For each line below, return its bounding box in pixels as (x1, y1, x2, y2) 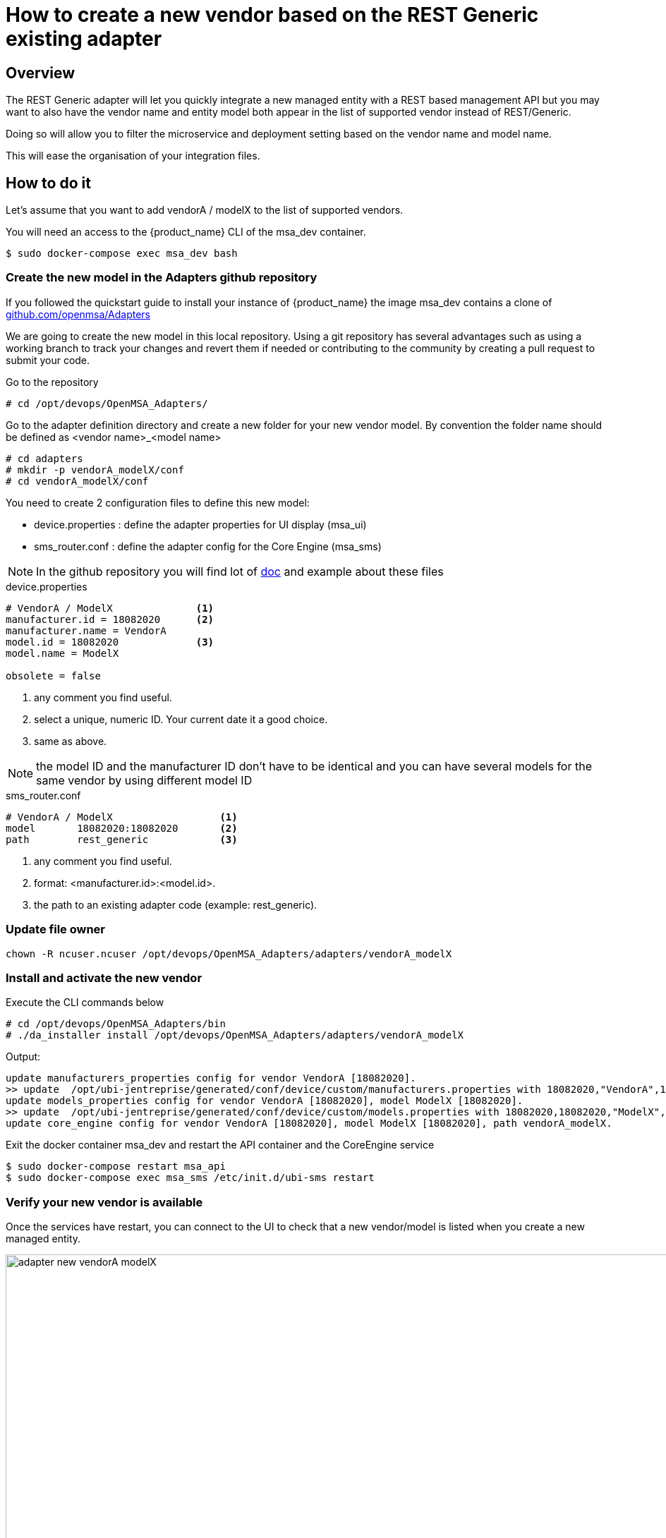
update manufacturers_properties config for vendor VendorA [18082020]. (6, 1072, 416, 1084)
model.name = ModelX (6, 647, 119, 659)
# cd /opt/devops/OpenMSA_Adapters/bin (6, 1018, 226, 1030)
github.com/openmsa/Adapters (6, 308, 150, 320)
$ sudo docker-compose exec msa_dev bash (6, 248, 238, 260)
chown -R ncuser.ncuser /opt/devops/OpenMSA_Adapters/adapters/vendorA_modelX (6, 947, 452, 959)
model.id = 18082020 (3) (6, 636, 214, 648)
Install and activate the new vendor (6, 970, 202, 985)
